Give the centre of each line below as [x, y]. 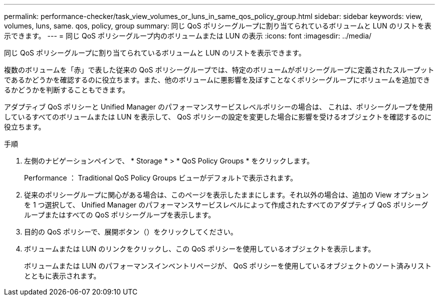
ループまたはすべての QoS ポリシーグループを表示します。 [120, 215]
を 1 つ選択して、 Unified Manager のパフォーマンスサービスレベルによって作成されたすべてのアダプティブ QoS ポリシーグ [226, 205]
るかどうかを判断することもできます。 [67, 90]
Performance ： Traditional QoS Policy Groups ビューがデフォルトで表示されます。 [161, 178]
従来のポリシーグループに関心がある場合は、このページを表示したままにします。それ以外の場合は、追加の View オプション [227, 195]
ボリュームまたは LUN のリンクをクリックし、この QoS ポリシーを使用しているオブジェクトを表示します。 [200, 249]
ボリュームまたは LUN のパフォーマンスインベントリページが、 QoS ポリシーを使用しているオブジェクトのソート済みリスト [228, 266]
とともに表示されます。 [62, 276]
